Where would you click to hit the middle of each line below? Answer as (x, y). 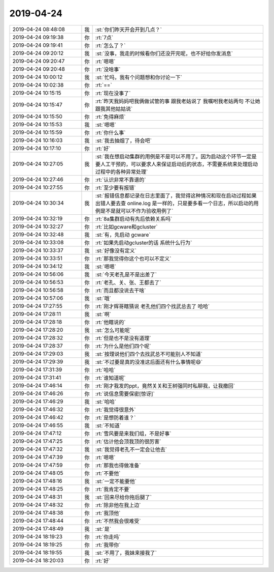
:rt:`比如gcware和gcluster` (126, 226)
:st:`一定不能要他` (116, 481)
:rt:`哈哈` (105, 370)
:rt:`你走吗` (108, 537)
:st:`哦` (103, 298)
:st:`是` (103, 529)
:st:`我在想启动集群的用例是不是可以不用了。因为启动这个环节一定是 (176, 156)
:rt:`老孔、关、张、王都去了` (128, 282)
